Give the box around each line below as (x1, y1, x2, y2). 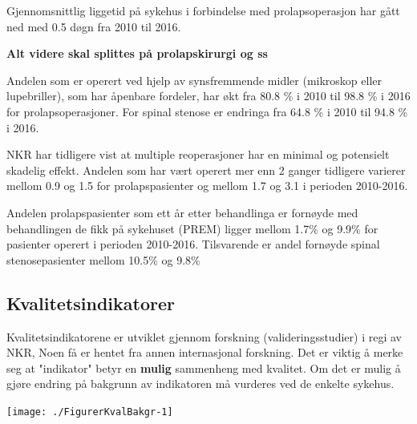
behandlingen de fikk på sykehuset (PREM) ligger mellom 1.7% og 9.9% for (6, 220, 379, 236)
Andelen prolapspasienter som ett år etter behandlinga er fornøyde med (6, 204, 358, 220)
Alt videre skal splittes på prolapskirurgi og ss (6, 45, 268, 62)
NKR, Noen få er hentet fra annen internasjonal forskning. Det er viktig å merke (6, 344, 403, 361)
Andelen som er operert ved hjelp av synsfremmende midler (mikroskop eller (6, 71, 383, 88)
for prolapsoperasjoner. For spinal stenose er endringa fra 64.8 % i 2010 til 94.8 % (6, 103, 408, 119)
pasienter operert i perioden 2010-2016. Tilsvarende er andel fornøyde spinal (6, 236, 380, 252)
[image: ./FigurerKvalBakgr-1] (6, 406, 173, 418)
